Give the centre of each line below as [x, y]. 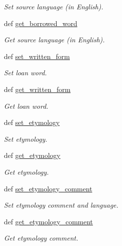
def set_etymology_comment [48, 188]
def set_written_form [37, 56]
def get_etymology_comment [48, 221]
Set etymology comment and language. [61, 205]
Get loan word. [26, 106]
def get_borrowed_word [41, 23]
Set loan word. [26, 73]
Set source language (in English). [54, 6]
